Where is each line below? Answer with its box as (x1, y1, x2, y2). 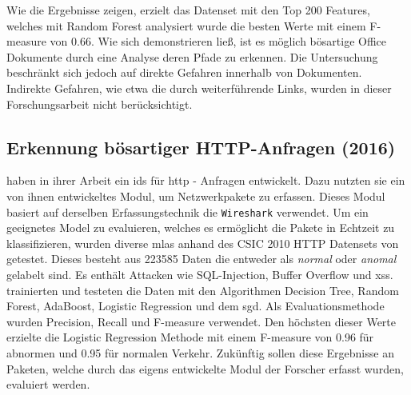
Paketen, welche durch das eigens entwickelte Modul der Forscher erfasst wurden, (6, 360, 404, 377)
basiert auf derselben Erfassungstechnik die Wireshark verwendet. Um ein (6, 203, 369, 220)
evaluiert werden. (6, 376, 90, 393)
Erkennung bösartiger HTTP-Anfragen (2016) (6, 134, 396, 159)
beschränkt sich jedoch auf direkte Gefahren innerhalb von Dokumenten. (6, 64, 362, 81)
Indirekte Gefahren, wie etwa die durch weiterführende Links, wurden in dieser (6, 79, 392, 96)
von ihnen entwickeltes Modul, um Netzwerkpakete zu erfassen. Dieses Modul (6, 187, 385, 204)
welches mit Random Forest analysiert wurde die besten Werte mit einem (6, 17, 366, 34)
